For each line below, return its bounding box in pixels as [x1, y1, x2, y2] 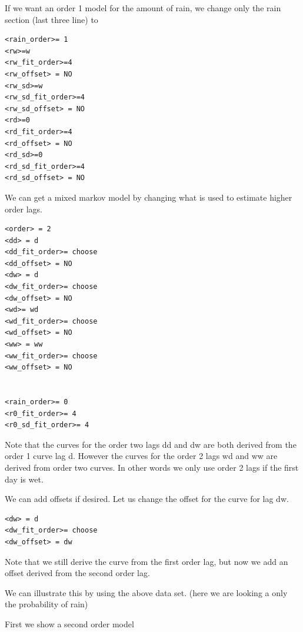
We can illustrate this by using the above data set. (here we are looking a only [5, 586, 288, 598]
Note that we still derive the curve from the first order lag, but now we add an [5, 555, 288, 567]
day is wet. [5, 473, 44, 485]
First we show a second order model [5, 617, 134, 630]
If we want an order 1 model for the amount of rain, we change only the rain [5, 2, 281, 14]
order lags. [5, 202, 42, 215]
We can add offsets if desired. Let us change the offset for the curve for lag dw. [5, 493, 289, 505]
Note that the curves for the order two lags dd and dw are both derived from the [5, 438, 297, 450]
